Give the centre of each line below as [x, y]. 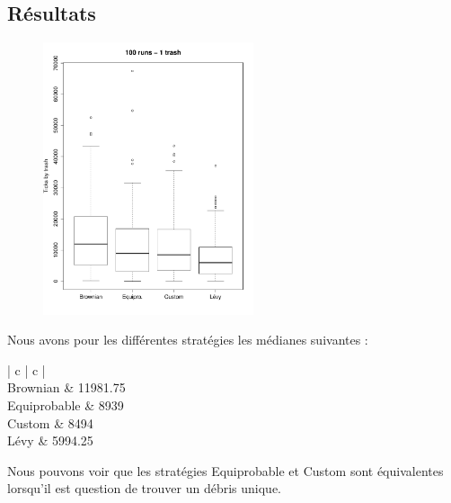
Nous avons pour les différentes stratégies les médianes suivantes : [188, 340]
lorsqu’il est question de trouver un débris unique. [145, 488]
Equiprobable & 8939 [66, 404]
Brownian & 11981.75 [66, 387]
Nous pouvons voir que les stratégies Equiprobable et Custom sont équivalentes [225, 470]
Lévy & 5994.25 [50, 440]
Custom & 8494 [50, 422]
